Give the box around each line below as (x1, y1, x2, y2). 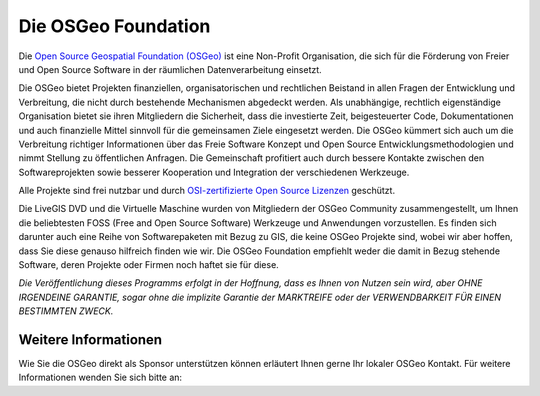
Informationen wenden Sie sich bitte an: (18, 371, 183, 384)
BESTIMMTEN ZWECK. (18, 305, 114, 317)
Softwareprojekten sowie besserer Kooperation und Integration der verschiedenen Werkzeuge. (18, 166, 410, 178)
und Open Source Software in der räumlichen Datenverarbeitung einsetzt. (18, 63, 322, 75)
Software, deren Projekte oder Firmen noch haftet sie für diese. (18, 259, 279, 271)
